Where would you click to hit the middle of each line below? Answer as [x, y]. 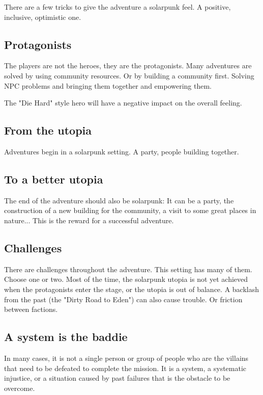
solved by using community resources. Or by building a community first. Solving [129, 75]
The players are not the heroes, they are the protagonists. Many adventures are [128, 65]
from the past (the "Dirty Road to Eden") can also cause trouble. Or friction [123, 299]
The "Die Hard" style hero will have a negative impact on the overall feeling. [123, 103]
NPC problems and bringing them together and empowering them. [108, 85]
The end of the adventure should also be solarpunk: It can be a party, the [119, 200]
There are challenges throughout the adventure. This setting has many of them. [128, 269]
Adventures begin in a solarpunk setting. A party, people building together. [122, 151]
